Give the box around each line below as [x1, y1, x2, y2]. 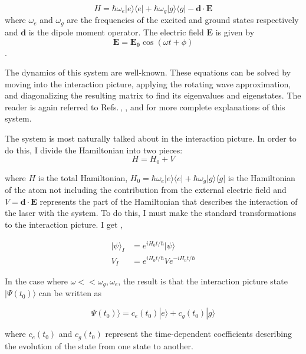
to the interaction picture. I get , [5, 218, 123, 230]
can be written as [38, 287, 102, 299]
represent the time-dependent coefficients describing [105, 327, 292, 340]
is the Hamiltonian [228, 171, 295, 183]
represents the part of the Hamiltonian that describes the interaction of [40, 195, 298, 207]
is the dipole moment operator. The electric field [28, 25, 204, 38]
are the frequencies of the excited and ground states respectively [67, 14, 299, 26]
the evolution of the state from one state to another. [5, 339, 193, 352]
